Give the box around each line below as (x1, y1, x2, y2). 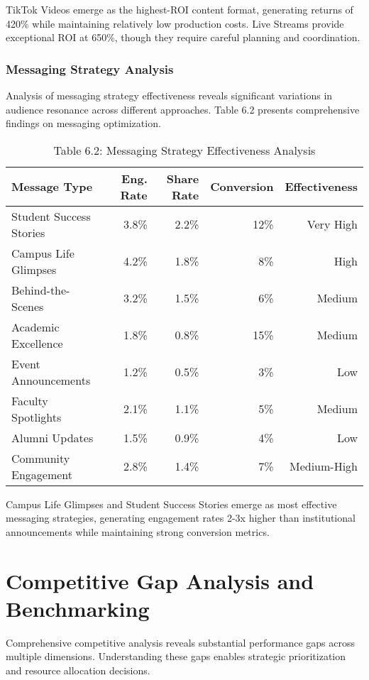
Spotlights (11, 408, 62, 425)
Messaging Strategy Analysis (6, 60, 174, 77)
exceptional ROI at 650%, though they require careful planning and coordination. (6, 30, 360, 45)
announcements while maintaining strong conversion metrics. (6, 524, 270, 539)
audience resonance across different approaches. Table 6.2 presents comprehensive (6, 102, 360, 116)
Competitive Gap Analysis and (6, 566, 314, 595)
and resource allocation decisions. (6, 663, 150, 678)
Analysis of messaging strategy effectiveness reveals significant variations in (6, 88, 333, 102)
